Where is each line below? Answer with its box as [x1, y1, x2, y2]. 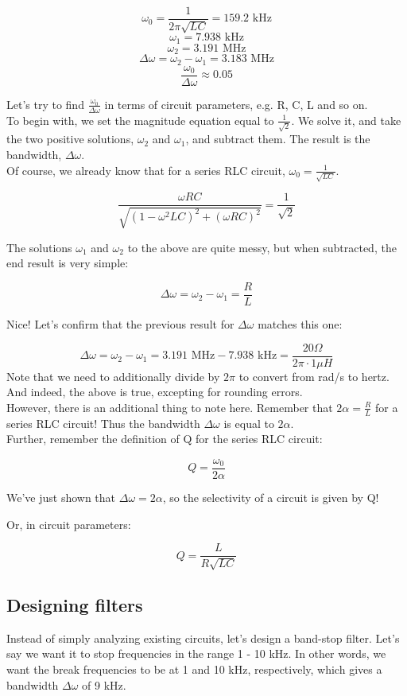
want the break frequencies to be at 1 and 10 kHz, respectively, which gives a [6, 660, 382, 677]
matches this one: [258, 316, 343, 332]
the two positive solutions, [6, 130, 134, 147]
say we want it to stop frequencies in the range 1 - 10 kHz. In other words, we [6, 645, 386, 662]
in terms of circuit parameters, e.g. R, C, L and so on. [104, 95, 368, 112]
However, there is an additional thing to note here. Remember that [6, 399, 333, 415]
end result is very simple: [6, 255, 129, 271]
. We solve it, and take [291, 111, 401, 128]
